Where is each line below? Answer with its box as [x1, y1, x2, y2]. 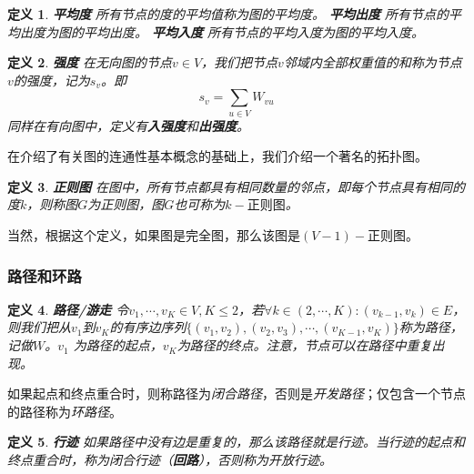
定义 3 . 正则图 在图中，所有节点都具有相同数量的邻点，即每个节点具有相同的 [7, 176, 465, 196]
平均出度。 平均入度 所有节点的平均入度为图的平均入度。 [83, 22, 425, 41]
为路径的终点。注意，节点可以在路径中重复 [176, 336, 432, 355]
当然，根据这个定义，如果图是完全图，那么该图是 [7, 226, 300, 245]
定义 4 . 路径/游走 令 [7, 299, 129, 318]
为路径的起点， [73, 336, 163, 355]
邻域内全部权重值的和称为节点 [283, 53, 462, 72]
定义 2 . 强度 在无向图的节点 [7, 53, 172, 72]
